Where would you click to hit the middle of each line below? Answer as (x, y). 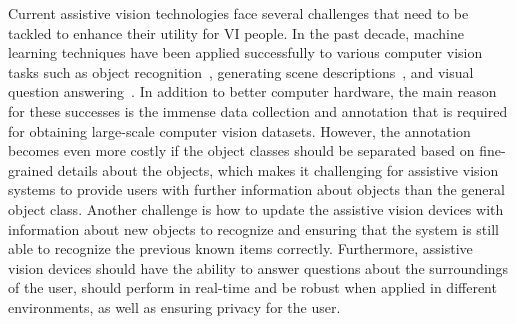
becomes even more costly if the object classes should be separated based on (241, 150)
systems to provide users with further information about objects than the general (256, 189)
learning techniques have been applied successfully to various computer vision (245, 52)
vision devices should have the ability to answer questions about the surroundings (258, 267)
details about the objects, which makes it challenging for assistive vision (278, 169)
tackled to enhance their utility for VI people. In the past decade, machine (236, 32)
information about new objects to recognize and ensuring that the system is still (253, 228)
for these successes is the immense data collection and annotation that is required (258, 110)
